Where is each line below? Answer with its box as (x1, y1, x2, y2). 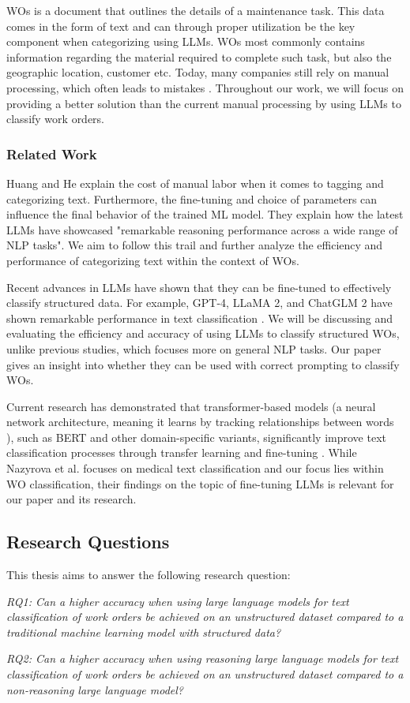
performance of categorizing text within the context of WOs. (6, 252, 299, 268)
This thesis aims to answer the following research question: (6, 567, 291, 583)
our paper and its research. (6, 491, 137, 507)
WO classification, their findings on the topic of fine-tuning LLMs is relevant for (6, 475, 394, 492)
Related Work (6, 144, 97, 163)
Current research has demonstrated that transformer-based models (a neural (6, 398, 376, 414)
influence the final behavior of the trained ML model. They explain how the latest (6, 206, 404, 222)
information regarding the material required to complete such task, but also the (6, 48, 392, 65)
